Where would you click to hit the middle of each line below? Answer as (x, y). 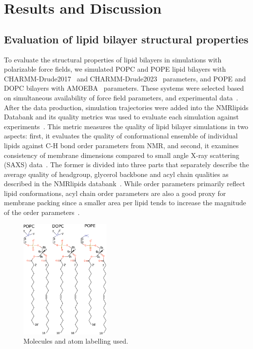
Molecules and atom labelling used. (76, 341)
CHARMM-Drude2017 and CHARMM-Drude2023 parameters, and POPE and (125, 78)
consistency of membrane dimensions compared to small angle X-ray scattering (122, 155)
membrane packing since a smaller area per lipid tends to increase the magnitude (125, 203)
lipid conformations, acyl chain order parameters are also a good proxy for (115, 193)
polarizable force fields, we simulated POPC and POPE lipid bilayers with (115, 69)
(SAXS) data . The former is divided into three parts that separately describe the (126, 165)
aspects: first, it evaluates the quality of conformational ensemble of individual (121, 136)
